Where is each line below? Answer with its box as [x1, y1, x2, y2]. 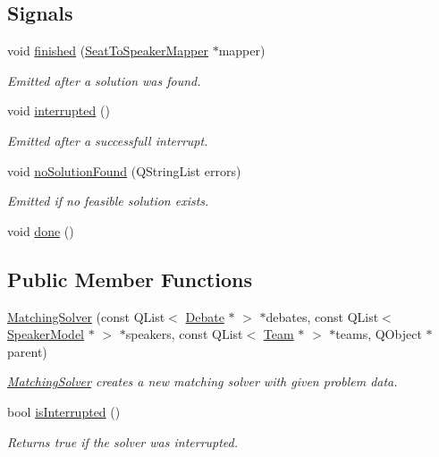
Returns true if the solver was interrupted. [7, 432, 239, 451]
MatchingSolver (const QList [7, 307, 165, 326]
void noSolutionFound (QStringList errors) [7, 161, 241, 180]
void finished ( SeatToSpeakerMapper [7, 41, 208, 60]
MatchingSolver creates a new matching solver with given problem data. [7, 372, 398, 391]
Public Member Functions [7, 265, 252, 292]
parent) [7, 342, 47, 360]
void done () [7, 221, 74, 240]
